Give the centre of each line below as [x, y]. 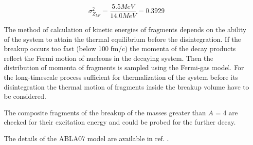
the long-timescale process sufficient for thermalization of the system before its [121, 77]
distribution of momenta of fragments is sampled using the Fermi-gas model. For [124, 67]
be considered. [25, 96]
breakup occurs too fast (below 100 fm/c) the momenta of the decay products [120, 48]
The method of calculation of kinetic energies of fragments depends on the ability [125, 29]
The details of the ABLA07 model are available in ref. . [86, 138]
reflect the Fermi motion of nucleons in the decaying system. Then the [109, 58]
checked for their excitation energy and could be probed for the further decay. [120, 122]
